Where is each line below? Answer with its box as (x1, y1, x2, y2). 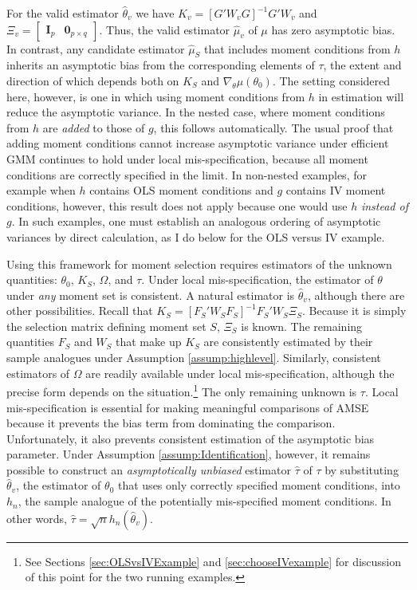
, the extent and (323, 57, 402, 73)
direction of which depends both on (6, 72, 179, 88)
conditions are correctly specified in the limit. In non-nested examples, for (6, 166, 367, 183)
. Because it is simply (302, 302, 407, 319)
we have (136, 5, 175, 21)
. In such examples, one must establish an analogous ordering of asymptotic (11, 213, 381, 230)
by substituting (325, 461, 399, 478)
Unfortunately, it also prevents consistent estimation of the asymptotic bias (6, 430, 375, 446)
